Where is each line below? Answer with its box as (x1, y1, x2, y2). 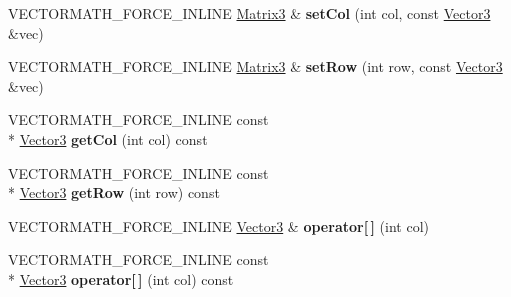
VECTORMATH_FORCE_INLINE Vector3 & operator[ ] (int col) (8, 215, 429, 236)
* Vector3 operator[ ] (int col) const (8, 268, 234, 289)
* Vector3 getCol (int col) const (8, 128, 208, 149)
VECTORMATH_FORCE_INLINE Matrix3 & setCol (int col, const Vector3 (8, 3, 491, 23)
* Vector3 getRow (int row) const (8, 182, 220, 203)
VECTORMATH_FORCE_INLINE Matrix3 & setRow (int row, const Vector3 (8, 56, 503, 77)
